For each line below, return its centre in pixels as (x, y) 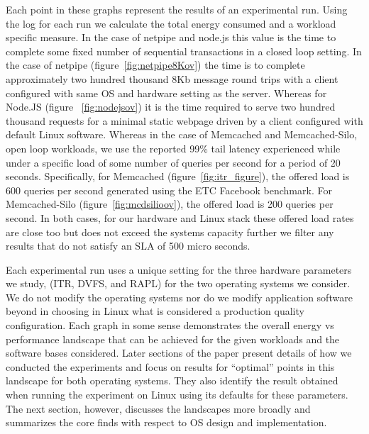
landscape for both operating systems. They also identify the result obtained (172, 380)
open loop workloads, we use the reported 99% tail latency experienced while (173, 148)
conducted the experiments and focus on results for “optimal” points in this (170, 366)
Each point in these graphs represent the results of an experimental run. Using (177, 9)
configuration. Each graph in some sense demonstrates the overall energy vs (170, 325)
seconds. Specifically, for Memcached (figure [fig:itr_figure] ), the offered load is (178, 176)
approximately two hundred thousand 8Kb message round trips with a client (172, 78)
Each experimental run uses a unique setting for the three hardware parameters (179, 269)
